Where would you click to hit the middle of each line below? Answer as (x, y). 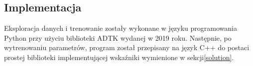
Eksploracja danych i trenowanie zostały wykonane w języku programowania (121, 28)
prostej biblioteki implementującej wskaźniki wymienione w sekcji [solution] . (119, 57)
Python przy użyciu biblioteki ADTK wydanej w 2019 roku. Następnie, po (118, 37)
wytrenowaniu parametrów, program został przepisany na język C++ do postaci (127, 47)
